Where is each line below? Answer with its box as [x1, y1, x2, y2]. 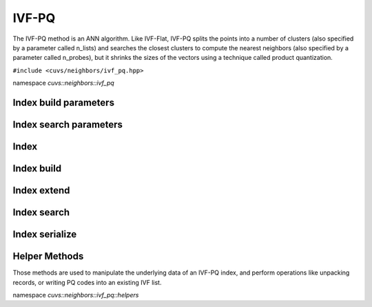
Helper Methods [12, 251, 84, 262]
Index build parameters [12, 96, 115, 108]
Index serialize [12, 229, 77, 240]
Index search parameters [12, 118, 123, 130]
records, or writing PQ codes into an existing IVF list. [12, 278, 162, 286]
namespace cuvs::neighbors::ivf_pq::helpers [12, 290, 139, 299]
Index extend [12, 184, 70, 196]
